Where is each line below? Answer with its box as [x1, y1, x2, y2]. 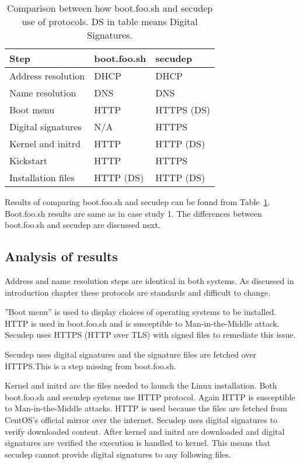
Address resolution [9, 69, 85, 82]
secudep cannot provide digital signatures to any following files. [5, 448, 231, 460]
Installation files [9, 171, 75, 184]
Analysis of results [5, 247, 118, 265]
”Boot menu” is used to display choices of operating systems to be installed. [5, 306, 277, 318]
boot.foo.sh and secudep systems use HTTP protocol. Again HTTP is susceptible [5, 390, 295, 403]
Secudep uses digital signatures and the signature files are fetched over [5, 348, 257, 360]
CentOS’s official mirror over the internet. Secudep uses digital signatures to [5, 413, 277, 425]
